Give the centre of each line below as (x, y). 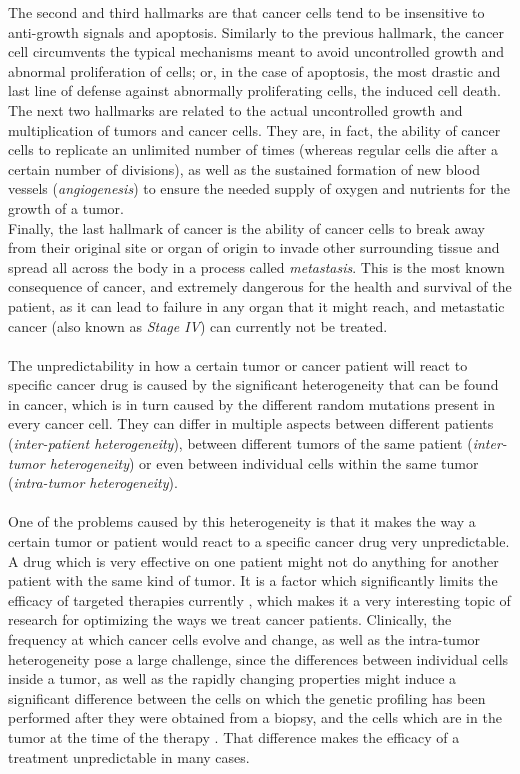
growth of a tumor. (66, 207)
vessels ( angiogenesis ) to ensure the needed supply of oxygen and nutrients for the (259, 188)
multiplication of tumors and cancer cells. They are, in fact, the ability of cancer (254, 129)
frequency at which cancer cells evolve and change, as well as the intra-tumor (244, 639)
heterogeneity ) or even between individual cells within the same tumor (264, 462)
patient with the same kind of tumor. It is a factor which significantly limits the (253, 580)
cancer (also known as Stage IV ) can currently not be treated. (198, 325)
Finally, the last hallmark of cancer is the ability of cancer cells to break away (246, 227)
